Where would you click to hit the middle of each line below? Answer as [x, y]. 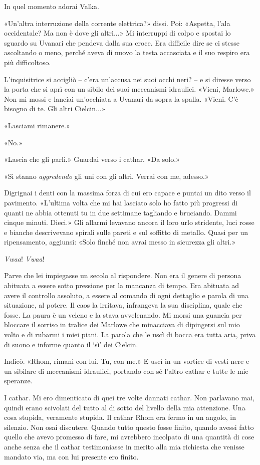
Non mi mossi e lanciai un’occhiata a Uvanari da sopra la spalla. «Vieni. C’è [121, 98]
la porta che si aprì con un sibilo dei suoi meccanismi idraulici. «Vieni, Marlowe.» [129, 89]
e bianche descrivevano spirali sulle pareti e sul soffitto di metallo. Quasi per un [126, 232]
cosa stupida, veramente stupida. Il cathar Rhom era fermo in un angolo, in [120, 417]
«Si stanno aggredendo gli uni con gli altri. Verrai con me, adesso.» [106, 176]
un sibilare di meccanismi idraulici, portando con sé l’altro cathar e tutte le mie [126, 371]
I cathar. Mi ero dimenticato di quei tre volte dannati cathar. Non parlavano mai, [129, 397]
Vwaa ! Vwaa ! [24, 258]
